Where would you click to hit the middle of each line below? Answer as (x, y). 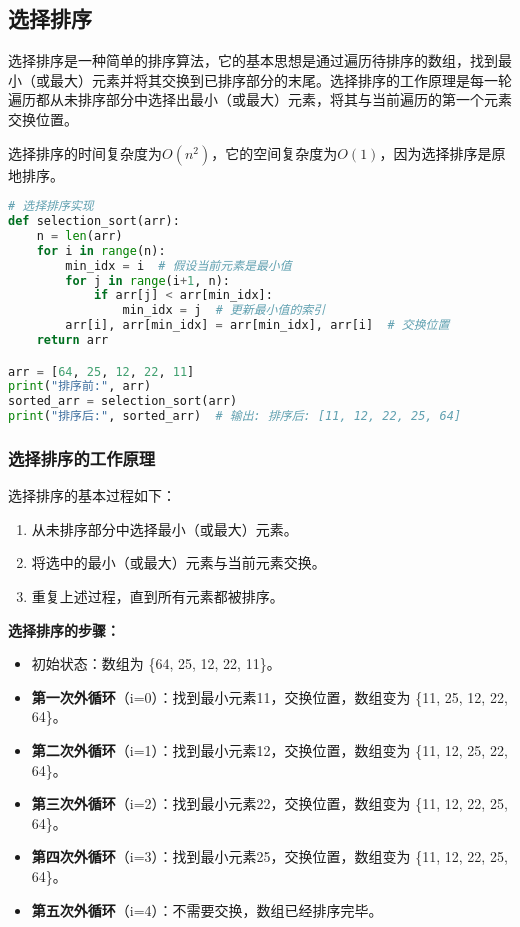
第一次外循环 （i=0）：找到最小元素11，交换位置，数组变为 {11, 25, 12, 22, (269, 696)
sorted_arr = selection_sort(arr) (123, 401)
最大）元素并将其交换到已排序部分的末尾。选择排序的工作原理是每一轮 (280, 79)
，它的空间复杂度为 (274, 152)
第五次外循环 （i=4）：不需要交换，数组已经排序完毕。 (207, 909)
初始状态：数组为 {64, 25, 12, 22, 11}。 (156, 663)
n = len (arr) (79, 235)
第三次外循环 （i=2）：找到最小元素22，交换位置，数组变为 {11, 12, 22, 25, (269, 803)
